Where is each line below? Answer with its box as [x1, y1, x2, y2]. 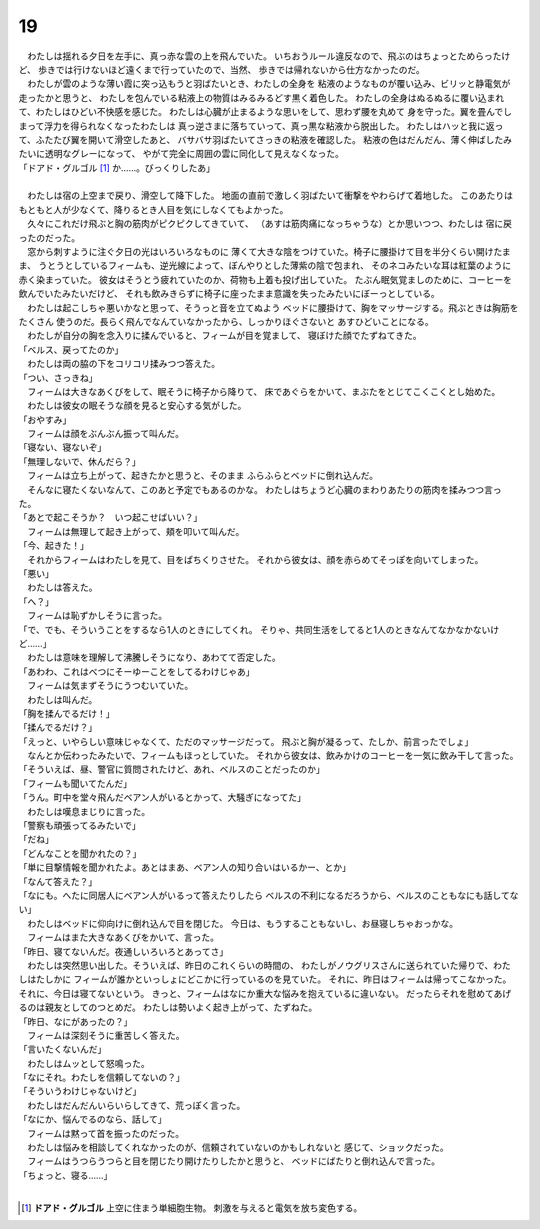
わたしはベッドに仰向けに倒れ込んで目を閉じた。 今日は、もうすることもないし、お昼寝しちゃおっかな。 [26, 917, 459, 929]
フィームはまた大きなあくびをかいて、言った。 [26, 931, 220, 944]
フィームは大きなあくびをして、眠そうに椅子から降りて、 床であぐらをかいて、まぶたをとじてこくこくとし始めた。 [26, 385, 501, 397]
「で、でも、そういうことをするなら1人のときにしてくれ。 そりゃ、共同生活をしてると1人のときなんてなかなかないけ [18, 623, 500, 635]
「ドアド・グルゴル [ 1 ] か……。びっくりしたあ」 [18, 161, 215, 174]
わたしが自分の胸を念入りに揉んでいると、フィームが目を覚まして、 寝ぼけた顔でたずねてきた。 [26, 330, 422, 342]
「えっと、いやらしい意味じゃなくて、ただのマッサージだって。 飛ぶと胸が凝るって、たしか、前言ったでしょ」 [18, 735, 474, 747]
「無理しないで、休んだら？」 [18, 455, 142, 467]
